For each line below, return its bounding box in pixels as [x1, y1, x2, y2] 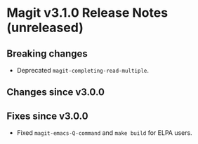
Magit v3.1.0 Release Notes [6, 5, 169, 21]
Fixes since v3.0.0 [6, 110, 88, 122]
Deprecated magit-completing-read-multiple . [16, 66, 149, 74]
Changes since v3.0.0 [6, 86, 105, 99]
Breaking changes [6, 48, 88, 59]
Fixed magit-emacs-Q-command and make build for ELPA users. [16, 129, 192, 137]
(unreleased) [6, 20, 84, 36]
